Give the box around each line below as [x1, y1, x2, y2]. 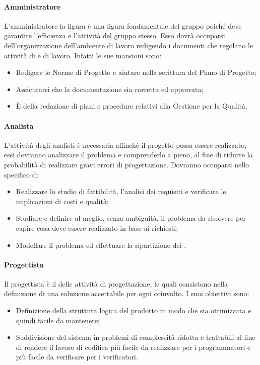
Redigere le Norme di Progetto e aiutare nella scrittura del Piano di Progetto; [16, 67, 256, 77]
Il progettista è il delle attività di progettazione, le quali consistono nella [4, 278, 228, 289]
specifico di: [4, 169, 40, 179]
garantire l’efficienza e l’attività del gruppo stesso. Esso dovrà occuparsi [4, 30, 225, 41]
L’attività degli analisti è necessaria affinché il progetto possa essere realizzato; [4, 139, 247, 150]
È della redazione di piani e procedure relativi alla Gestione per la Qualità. [16, 101, 247, 111]
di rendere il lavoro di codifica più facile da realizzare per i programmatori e [16, 341, 251, 352]
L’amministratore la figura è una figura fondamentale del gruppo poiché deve [4, 20, 242, 31]
